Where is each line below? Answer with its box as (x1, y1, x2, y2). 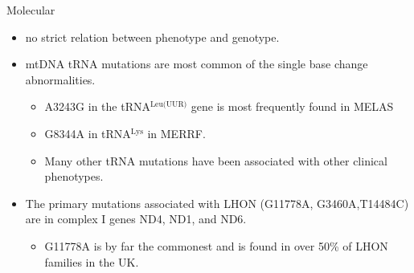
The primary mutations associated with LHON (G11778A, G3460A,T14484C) (25, 194, 409, 211)
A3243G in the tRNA (44, 98, 150, 115)
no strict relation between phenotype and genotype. (25, 28, 280, 45)
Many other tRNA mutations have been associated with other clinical (44, 152, 387, 169)
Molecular (6, 2, 55, 18)
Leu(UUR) (150, 100, 187, 109)
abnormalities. (25, 71, 96, 88)
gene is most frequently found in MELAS (191, 98, 394, 115)
